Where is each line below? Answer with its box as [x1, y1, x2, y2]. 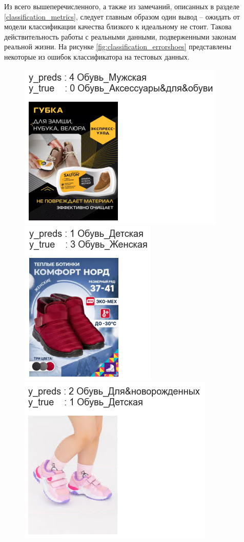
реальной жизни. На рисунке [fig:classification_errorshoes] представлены [4, 41, 232, 52]
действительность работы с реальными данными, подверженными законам [4, 31, 236, 42]
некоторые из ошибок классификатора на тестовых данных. [4, 51, 190, 62]
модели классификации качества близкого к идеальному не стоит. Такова [4, 21, 232, 32]
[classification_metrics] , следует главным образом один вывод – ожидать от [4, 11, 240, 22]
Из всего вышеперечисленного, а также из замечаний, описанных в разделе [4, 1, 239, 11]
